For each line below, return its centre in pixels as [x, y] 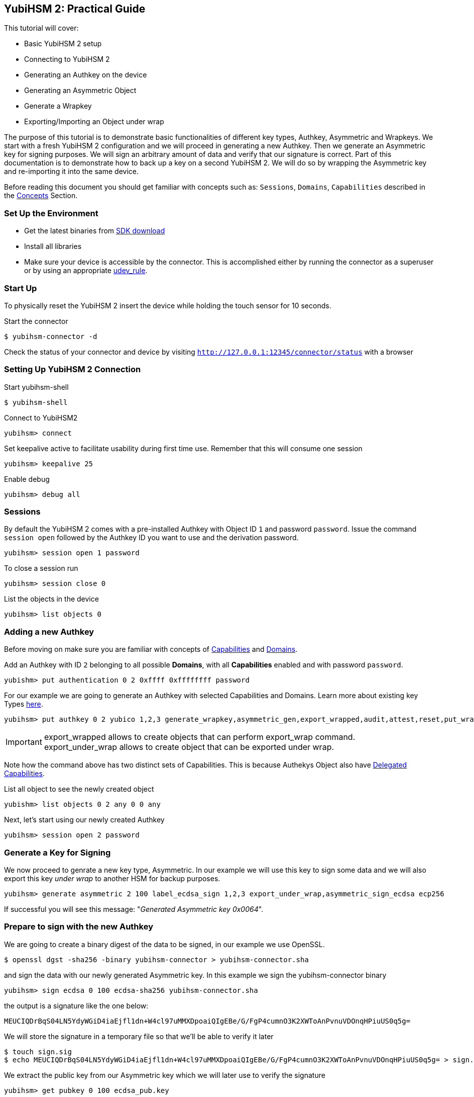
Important [24, 742]
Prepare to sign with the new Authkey [79, 927]
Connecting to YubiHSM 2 [67, 59]
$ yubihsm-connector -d [51, 336]
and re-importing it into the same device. [71, 172]
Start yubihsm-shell [36, 387]
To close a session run [41, 568]
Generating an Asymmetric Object [80, 91]
